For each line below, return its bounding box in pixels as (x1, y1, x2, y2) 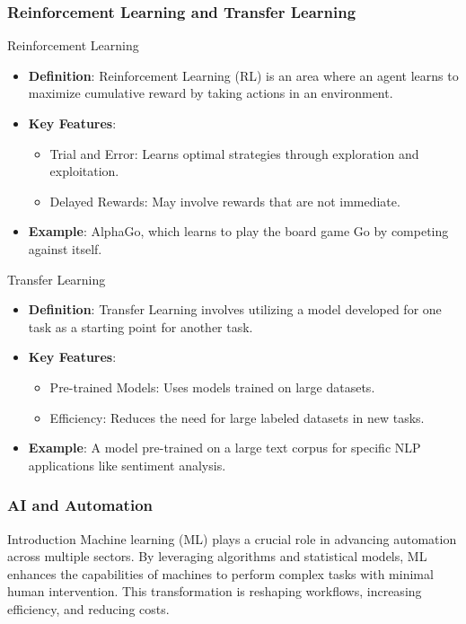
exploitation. (49, 162, 119, 180)
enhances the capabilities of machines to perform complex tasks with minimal (7, 564, 434, 583)
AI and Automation (7, 494, 154, 516)
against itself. (28, 239, 102, 258)
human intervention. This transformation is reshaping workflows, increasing (7, 582, 422, 601)
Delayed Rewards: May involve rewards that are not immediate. (49, 191, 400, 210)
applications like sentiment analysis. (28, 455, 226, 474)
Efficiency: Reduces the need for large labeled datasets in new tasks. (49, 408, 425, 426)
